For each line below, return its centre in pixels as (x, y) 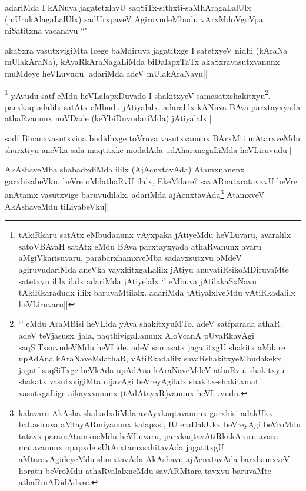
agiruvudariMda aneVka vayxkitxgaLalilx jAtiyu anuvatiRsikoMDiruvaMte (154, 269)
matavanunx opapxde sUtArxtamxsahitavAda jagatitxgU (121, 447)
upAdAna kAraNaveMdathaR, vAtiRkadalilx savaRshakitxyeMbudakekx (150, 358)
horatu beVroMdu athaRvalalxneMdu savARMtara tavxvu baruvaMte (145, 470)
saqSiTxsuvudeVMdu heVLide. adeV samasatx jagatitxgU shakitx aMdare (152, 346)
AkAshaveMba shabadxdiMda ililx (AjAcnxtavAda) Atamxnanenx (125, 169)
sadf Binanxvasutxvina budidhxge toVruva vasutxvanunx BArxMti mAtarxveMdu (153, 138)
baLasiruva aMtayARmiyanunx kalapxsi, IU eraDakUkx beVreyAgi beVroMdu (160, 424)
